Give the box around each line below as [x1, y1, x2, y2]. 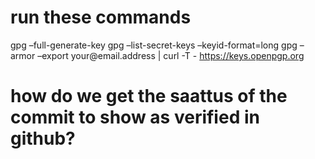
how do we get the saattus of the [10, 85, 288, 108]
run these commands [10, 6, 192, 29]
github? [10, 127, 76, 150]
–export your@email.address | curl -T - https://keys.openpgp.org [37, 49, 305, 61]
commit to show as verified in [10, 106, 260, 129]
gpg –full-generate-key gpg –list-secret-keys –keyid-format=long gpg [10, 39, 298, 51]
